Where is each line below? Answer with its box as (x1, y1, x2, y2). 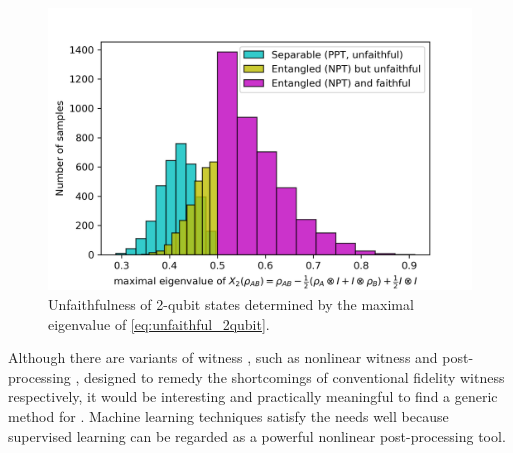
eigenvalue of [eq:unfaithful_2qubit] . (48, 313, 270, 334)
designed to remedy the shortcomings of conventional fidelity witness (84, 366, 505, 387)
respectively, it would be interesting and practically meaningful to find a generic (8, 386, 498, 407)
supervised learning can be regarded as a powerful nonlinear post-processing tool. (8, 425, 506, 446)
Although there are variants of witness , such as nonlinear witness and (8, 347, 438, 368)
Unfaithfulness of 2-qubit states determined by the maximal (48, 293, 414, 314)
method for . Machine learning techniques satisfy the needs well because (8, 405, 449, 426)
